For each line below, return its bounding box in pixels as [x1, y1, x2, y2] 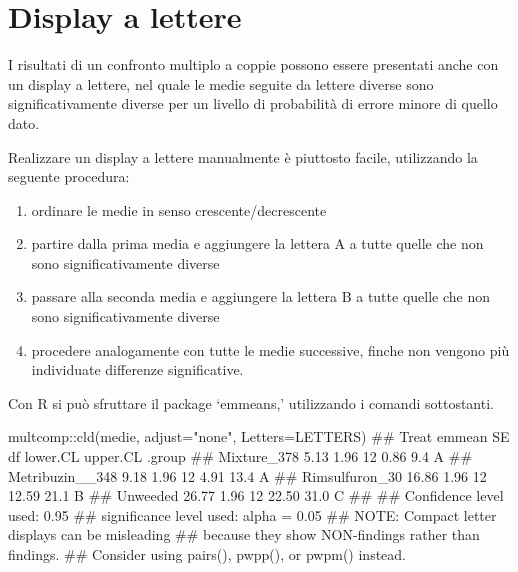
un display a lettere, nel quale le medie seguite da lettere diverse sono [8, 73, 434, 94]
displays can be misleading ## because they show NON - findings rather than [8, 524, 480, 545]
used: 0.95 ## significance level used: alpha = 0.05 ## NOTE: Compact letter [8, 504, 497, 525]
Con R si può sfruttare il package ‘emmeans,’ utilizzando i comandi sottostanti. [8, 392, 494, 413]
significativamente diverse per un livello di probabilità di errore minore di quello [8, 93, 498, 114]
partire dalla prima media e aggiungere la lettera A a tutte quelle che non [31, 233, 484, 254]
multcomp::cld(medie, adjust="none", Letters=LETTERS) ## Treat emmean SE [8, 426, 510, 447]
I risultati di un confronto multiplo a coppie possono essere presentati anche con [8, 54, 499, 75]
